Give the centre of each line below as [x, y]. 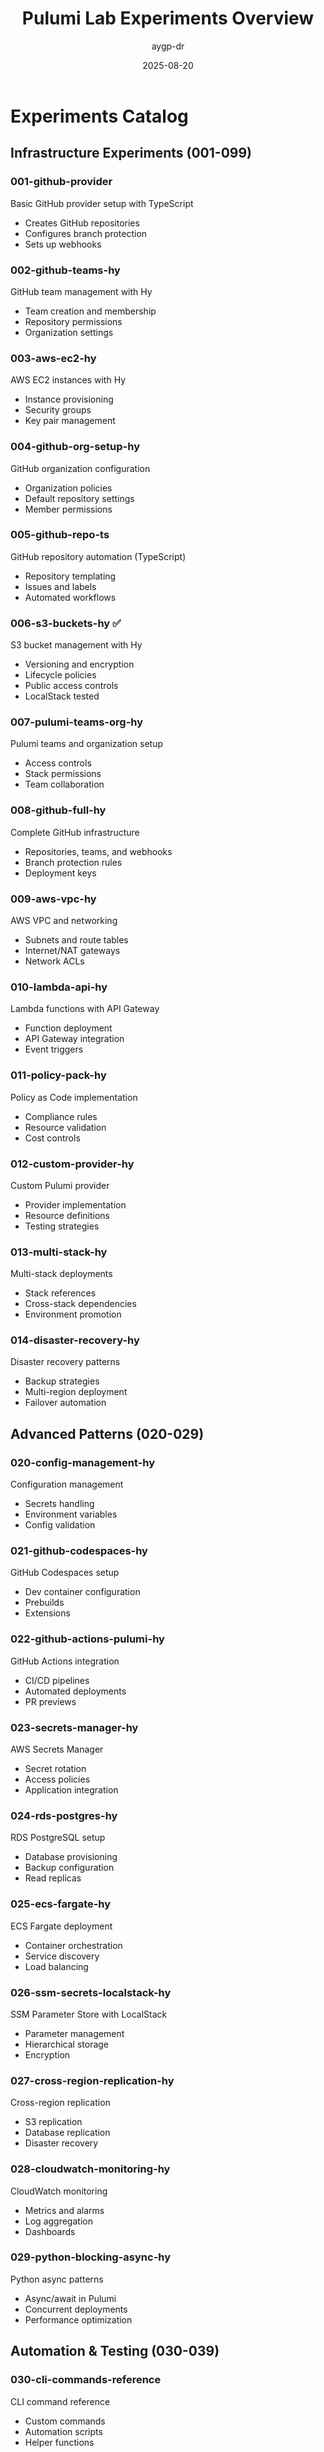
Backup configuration [69, 1868]
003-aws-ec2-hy [53, 358]
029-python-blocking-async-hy [91, 2257]
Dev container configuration [82, 1592]
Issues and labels [60, 586]
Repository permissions [73, 321]
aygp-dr [168, 46]
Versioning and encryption [79, 664]
